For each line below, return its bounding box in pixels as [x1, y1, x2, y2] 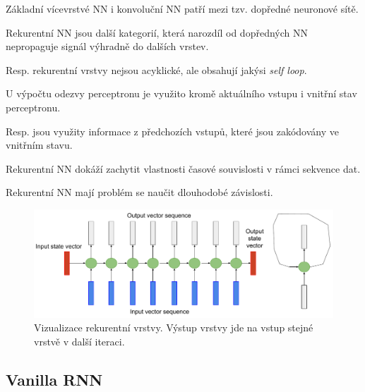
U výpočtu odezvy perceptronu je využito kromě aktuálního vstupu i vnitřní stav [6, 86, 357, 101]
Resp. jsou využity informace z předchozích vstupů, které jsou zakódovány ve [6, 123, 339, 138]
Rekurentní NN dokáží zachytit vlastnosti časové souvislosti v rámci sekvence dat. [6, 161, 361, 176]
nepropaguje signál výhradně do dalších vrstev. [6, 39, 209, 54]
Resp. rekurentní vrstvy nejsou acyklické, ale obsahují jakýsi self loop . [6, 62, 307, 77]
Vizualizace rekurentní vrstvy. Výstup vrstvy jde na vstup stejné [34, 320, 313, 335]
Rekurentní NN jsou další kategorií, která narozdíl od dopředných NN [6, 25, 308, 39]
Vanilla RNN [6, 368, 103, 390]
